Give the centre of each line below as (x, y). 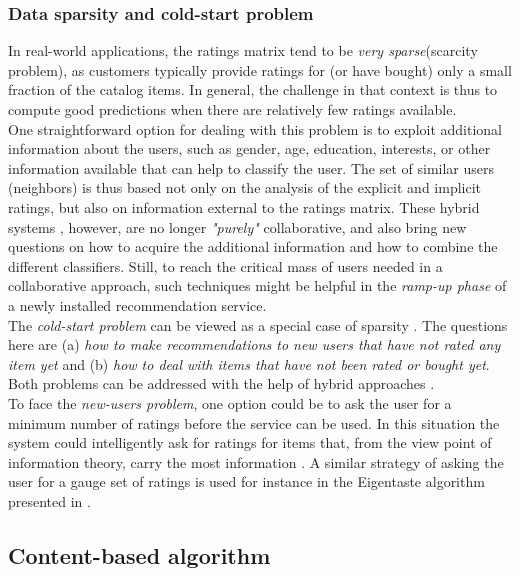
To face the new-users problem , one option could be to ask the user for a (230, 402)
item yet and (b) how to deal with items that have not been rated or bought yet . (249, 363)
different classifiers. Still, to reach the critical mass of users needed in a (225, 265)
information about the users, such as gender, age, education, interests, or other (249, 148)
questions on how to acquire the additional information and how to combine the (253, 246)
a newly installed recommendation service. (137, 304)
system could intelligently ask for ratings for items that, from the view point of (250, 442)
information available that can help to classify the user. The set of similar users (251, 167)
